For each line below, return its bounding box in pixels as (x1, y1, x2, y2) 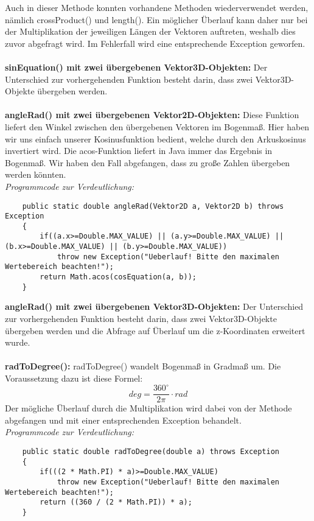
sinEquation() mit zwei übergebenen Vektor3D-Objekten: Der (5, 60, 268, 73)
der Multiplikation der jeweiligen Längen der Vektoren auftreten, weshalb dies (5, 25, 296, 38)
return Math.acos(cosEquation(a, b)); (40, 273, 197, 282)
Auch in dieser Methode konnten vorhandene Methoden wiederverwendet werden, (5, 1, 309, 13)
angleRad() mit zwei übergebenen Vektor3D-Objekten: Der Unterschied (5, 300, 304, 313)
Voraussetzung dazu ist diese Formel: (5, 371, 143, 384)
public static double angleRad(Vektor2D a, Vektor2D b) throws (22, 201, 284, 211)
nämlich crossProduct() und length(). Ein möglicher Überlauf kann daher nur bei (5, 13, 308, 26)
